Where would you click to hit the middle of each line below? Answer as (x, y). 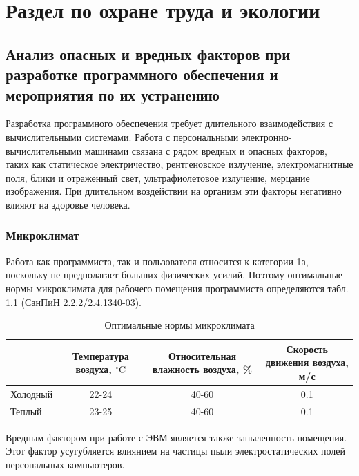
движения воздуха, (307, 362)
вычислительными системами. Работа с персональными (122, 136)
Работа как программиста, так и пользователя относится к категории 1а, (157, 261)
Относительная (202, 355)
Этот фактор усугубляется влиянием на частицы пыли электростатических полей (175, 451)
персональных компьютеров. (65, 464)
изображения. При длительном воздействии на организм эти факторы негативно (174, 191)
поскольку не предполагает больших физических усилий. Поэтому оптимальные (174, 275)
